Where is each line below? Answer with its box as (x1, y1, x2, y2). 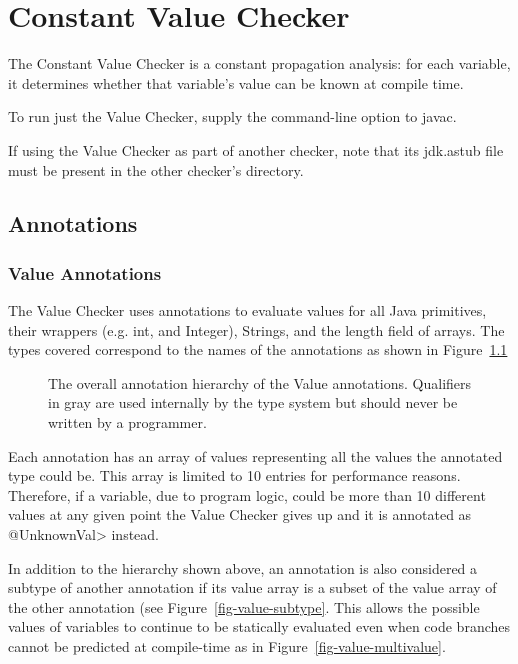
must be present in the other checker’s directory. (8, 159, 304, 180)
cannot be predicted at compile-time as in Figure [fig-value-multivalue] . (8, 636, 446, 656)
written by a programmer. (48, 412, 207, 433)
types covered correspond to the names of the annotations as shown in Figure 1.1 (8, 339, 508, 360)
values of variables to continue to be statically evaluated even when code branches (8, 616, 511, 637)
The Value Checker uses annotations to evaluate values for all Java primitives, (8, 300, 487, 321)
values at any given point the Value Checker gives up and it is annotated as (8, 504, 472, 525)
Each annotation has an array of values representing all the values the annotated (8, 445, 503, 466)
